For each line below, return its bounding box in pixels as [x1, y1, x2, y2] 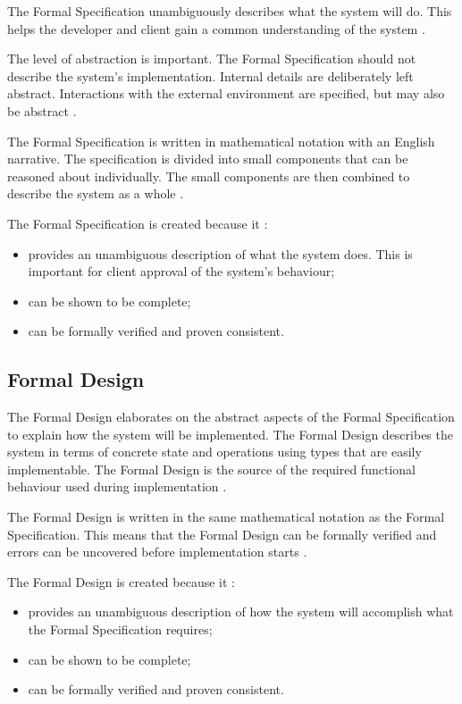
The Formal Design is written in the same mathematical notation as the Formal [7, 507, 445, 526]
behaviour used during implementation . [7, 477, 227, 496]
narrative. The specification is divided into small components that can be [7, 149, 408, 168]
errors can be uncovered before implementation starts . [7, 542, 307, 561]
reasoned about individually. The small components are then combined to [7, 166, 410, 185]
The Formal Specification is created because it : [7, 214, 268, 232]
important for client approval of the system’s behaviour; [28, 262, 335, 281]
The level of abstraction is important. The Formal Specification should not [7, 49, 416, 68]
